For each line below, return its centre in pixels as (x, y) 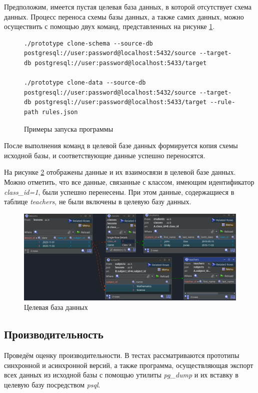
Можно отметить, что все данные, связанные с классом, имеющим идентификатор (129, 181)
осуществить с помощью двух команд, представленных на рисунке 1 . (109, 26)
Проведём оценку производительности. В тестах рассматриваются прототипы (122, 355)
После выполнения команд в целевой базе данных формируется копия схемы (121, 145)
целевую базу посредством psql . (52, 384)
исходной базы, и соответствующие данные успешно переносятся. (105, 155)
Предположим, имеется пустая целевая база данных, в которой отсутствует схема (128, 7)
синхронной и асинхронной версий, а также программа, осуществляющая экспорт (129, 365)
